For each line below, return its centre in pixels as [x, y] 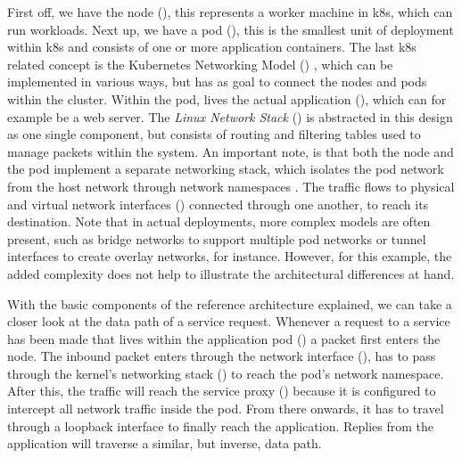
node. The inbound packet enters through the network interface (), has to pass [222, 356]
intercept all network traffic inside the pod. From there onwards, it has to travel [226, 409]
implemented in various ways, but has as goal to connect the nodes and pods [217, 82]
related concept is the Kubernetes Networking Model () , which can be [200, 64]
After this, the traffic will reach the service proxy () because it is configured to [222, 391]
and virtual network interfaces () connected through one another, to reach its [218, 204]
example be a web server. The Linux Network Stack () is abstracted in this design [230, 116]
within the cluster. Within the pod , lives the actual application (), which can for [227, 98]
